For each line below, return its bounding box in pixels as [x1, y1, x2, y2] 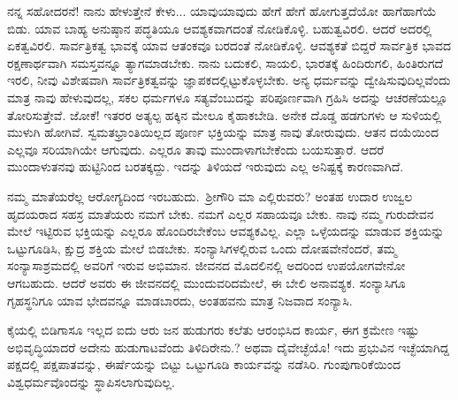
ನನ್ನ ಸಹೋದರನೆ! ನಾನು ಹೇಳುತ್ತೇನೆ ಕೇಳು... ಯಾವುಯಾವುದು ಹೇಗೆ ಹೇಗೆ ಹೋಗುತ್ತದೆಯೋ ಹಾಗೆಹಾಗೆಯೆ [7, 2, 437, 19]
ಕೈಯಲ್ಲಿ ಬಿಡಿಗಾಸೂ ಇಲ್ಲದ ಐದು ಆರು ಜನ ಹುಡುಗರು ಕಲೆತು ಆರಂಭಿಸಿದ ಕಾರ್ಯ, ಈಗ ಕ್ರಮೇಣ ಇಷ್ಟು [7, 321, 420, 339]
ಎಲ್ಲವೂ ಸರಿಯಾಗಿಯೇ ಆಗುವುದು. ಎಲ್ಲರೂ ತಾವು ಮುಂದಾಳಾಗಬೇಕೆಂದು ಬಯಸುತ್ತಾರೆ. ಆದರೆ [7, 140, 385, 158]
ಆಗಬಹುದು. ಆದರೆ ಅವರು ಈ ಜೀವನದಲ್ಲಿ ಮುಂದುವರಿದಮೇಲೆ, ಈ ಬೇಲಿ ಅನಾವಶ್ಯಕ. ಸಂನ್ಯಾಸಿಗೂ [7, 273, 406, 291]
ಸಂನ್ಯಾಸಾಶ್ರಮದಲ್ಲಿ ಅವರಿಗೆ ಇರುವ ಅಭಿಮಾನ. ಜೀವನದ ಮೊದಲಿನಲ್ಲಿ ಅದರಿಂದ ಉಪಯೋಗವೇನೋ [7, 256, 406, 275]
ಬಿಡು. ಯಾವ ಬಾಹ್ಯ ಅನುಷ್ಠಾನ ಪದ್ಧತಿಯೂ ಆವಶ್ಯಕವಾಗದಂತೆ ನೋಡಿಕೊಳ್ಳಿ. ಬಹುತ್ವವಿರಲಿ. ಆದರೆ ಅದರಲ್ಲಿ [7, 19, 432, 37]
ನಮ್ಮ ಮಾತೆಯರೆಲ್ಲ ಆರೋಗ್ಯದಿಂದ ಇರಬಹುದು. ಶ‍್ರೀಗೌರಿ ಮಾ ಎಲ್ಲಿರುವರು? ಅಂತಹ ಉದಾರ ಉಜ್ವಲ [7, 186, 413, 205]
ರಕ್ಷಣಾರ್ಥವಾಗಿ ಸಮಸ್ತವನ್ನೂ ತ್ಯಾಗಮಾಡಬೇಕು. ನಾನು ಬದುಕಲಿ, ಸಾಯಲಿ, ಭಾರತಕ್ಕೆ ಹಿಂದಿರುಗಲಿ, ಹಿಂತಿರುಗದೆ [7, 53, 444, 72]
